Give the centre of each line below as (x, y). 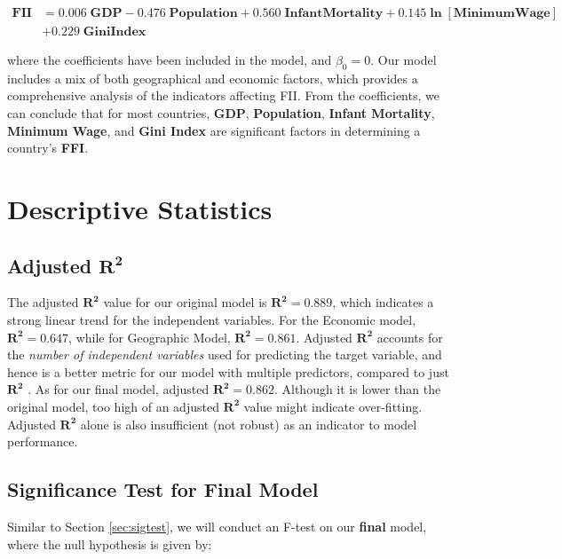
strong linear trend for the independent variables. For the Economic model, (212, 319)
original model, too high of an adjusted (113, 406)
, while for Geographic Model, (150, 337)
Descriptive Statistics (140, 209)
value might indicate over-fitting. (333, 406)
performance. (43, 441)
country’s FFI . (48, 148)
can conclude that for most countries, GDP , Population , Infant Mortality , (221, 113)
